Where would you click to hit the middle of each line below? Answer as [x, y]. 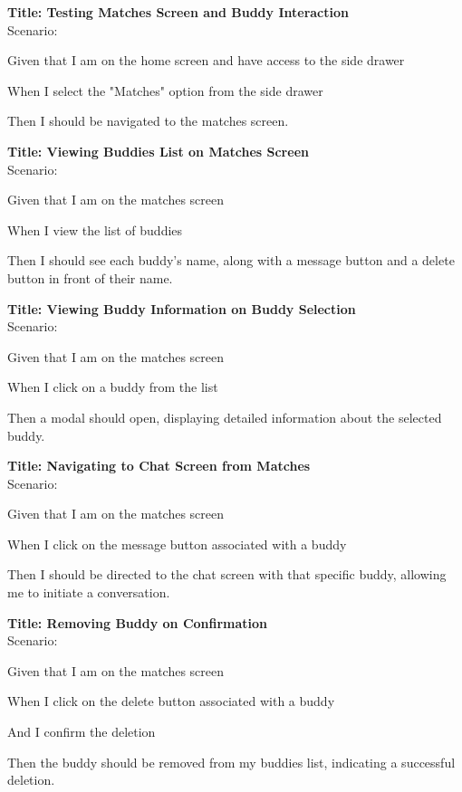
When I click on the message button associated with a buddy [177, 544]
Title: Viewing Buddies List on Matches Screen [158, 151]
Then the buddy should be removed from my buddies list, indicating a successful [231, 762]
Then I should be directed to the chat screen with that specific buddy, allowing [227, 574]
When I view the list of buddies [95, 229]
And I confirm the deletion [82, 732]
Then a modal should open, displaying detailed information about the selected [225, 417]
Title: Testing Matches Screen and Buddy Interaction [178, 12]
